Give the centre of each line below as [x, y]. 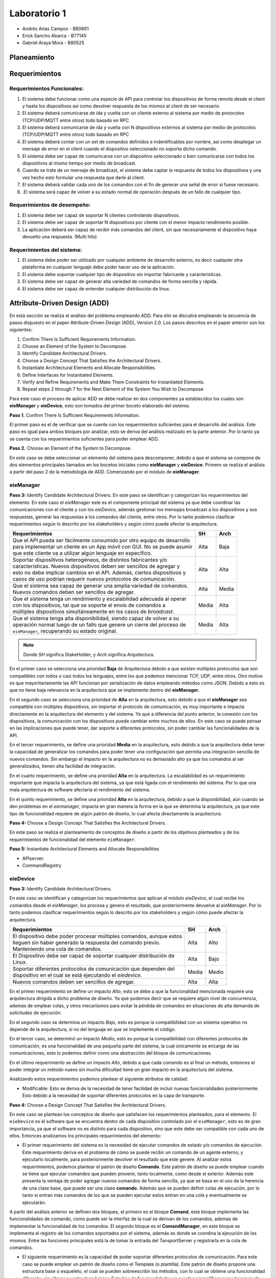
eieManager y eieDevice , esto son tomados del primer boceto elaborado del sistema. [100, 406]
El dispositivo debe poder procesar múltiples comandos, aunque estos [97, 937]
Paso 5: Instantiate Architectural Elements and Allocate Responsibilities [84, 849]
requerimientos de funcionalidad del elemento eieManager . [73, 839]
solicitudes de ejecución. [36, 1013]
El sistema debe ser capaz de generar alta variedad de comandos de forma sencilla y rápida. [120, 282]
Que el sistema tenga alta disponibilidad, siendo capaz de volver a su [96, 619]
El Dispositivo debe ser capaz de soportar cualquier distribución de [94, 956]
